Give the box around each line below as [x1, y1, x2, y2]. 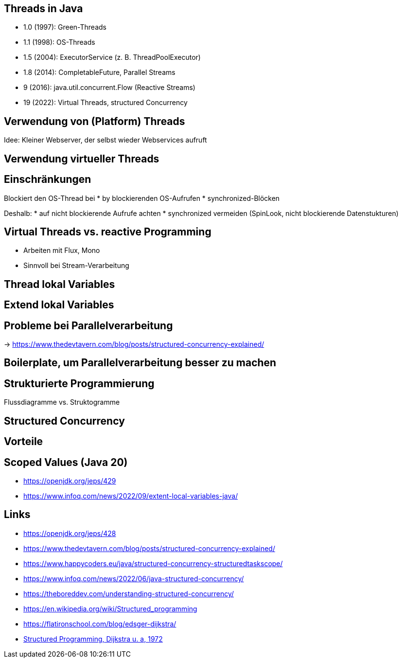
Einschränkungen [4, 173, 91, 186]
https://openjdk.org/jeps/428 [23, 529, 116, 537]
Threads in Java [4, 2, 83, 15]
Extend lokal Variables [4, 299, 114, 311]
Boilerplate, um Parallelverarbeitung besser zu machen [4, 357, 277, 369]
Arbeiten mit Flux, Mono [23, 246, 100, 255]
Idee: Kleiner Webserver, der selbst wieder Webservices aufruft [4, 136, 207, 144]
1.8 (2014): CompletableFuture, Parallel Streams [23, 68, 175, 77]
